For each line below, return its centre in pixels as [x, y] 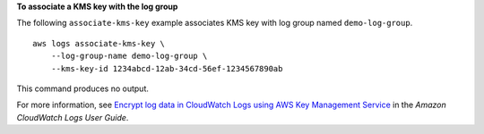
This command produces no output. [83, 88]
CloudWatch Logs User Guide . [73, 117]
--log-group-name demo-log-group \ [129, 56]
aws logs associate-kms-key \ [99, 43]
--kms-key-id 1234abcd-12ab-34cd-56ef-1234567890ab [167, 68]
